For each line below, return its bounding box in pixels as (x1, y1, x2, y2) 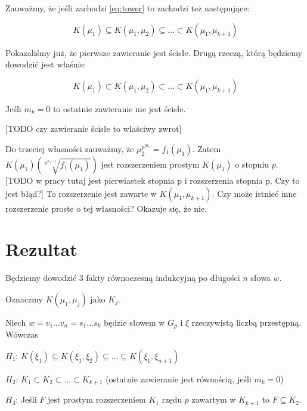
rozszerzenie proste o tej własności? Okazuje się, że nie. (5, 202, 207, 214)
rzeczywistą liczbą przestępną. (191, 316, 302, 328)
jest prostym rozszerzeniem (47, 393, 146, 406)
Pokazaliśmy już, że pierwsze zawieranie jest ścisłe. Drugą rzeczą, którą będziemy (5, 46, 302, 58)
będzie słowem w (104, 316, 165, 328)
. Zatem (192, 142, 221, 154)
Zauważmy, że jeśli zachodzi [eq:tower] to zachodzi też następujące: (5, 2, 250, 14)
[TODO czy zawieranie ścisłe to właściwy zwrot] (5, 122, 182, 135)
